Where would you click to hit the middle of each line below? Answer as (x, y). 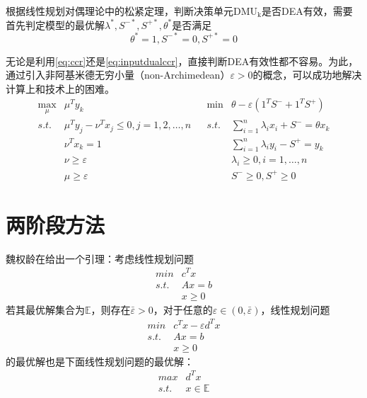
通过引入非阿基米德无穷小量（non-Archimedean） (118, 75)
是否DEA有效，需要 (307, 11)
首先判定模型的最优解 (55, 24)
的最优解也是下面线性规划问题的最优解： (100, 361)
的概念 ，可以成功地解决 (307, 75)
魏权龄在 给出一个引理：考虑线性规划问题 (100, 258)
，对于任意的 (183, 309)
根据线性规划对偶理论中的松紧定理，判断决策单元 (120, 11)
